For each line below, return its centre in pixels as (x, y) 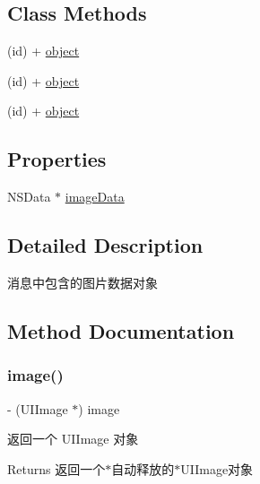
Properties (57, 159)
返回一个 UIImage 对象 (73, 439)
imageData (95, 197)
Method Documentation (121, 330)
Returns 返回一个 (56, 468)
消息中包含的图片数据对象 (82, 282)
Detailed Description (105, 245)
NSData (29, 197)
